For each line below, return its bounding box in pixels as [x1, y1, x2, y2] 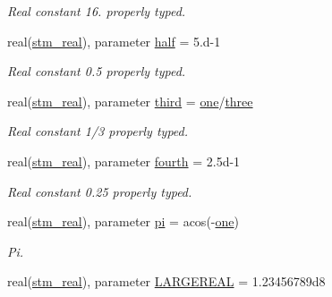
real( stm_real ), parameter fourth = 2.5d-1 [7, 151, 241, 170]
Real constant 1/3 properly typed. [7, 122, 189, 140]
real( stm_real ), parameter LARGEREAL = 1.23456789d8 [7, 272, 326, 291]
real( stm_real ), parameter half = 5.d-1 [7, 31, 221, 50]
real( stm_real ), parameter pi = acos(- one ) [7, 212, 239, 231]
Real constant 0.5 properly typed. [7, 62, 186, 81]
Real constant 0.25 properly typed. [7, 182, 192, 200]
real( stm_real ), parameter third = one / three [7, 91, 253, 110]
